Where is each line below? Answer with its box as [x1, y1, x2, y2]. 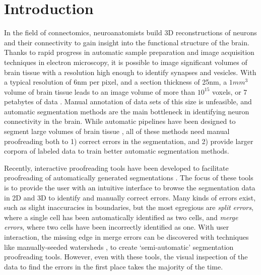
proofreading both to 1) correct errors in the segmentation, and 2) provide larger [4, 135, 253, 146]
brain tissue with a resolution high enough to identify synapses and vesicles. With [4, 66, 256, 77]
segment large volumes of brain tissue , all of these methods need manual [4, 126, 230, 136]
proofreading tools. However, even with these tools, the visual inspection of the [4, 251, 248, 262]
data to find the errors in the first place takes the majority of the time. [4, 261, 223, 271]
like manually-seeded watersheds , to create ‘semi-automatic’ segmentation [4, 241, 234, 252]
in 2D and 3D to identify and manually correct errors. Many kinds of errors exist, [4, 192, 256, 202]
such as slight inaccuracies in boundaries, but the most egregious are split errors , [4, 202, 253, 213]
